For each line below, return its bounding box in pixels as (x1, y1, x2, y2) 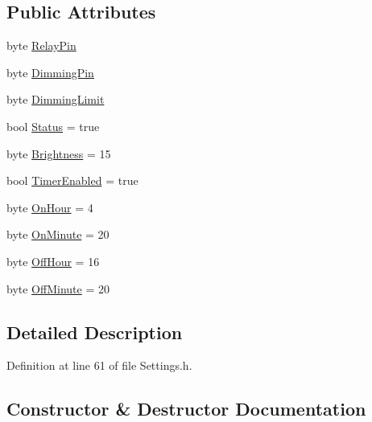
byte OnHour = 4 (6, 199, 93, 215)
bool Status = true (6, 117, 100, 134)
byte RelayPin (6, 37, 76, 54)
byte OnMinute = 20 (6, 226, 110, 243)
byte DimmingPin (6, 64, 94, 80)
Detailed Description (6, 319, 183, 344)
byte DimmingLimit (6, 91, 105, 108)
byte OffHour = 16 (6, 252, 100, 269)
